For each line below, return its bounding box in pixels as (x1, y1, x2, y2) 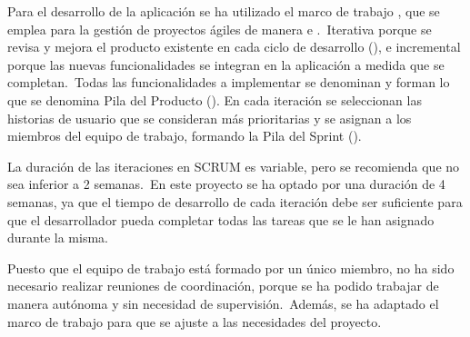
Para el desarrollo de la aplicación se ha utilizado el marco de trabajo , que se (7, 2, 440, 20)
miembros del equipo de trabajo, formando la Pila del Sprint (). (7, 126, 362, 145)
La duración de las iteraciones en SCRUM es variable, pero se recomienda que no (7, 156, 460, 175)
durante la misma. (7, 228, 108, 247)
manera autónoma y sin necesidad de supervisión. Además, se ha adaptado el (7, 293, 439, 312)
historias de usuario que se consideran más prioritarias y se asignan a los (7, 108, 412, 127)
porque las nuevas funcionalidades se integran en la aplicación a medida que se (7, 55, 445, 74)
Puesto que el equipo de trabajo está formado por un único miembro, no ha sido (7, 258, 455, 277)
